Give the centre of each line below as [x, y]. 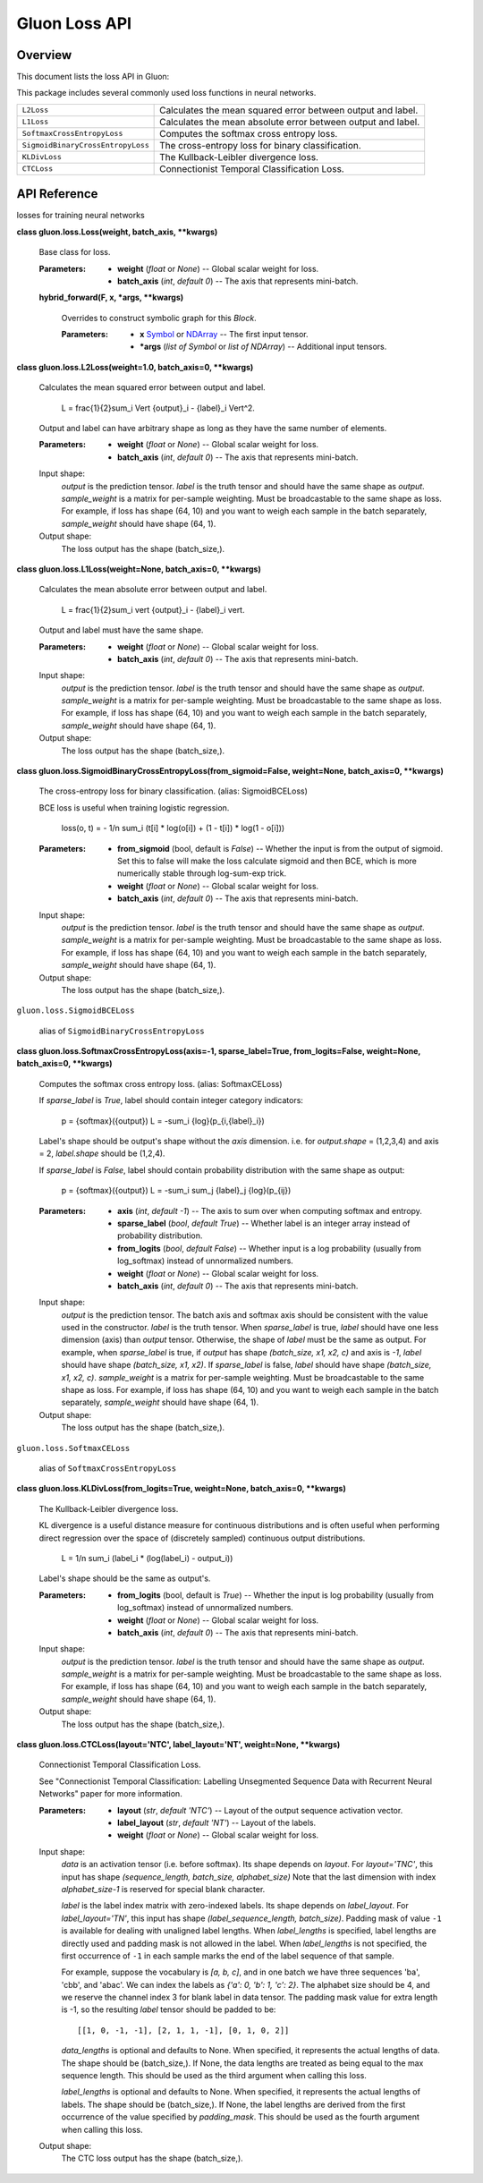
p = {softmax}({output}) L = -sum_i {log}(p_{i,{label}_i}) [163, 1121]
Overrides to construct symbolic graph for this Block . [159, 318]
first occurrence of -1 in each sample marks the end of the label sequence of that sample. [228, 1956]
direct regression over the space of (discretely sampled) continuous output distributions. [202, 1538]
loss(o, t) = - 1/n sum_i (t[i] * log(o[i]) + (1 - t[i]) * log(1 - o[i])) [173, 828]
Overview [44, 55]
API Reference [57, 194]
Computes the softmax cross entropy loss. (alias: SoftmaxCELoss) [161, 1083]
